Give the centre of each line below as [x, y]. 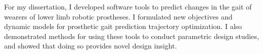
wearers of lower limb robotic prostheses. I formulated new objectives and [118, 16]
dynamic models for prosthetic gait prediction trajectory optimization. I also [123, 26]
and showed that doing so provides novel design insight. [91, 46]
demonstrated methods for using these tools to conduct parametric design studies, [132, 36]
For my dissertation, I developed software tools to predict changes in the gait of [128, 6]
